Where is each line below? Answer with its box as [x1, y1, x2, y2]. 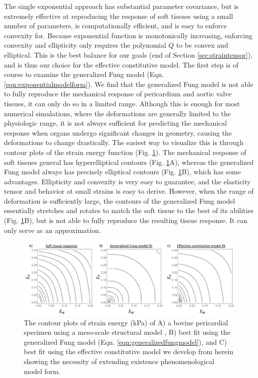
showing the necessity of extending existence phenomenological [24, 356, 214, 367]
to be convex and [176, 40, 228, 50]
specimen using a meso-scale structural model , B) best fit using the [24, 327, 231, 337]
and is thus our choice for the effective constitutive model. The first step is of [4, 59, 239, 70]
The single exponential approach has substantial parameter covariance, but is [4, 1, 239, 11]
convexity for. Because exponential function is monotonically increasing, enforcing [4, 30, 253, 40]
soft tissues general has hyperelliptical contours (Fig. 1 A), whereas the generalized [4, 156, 254, 167]
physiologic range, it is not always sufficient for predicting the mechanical [4, 118, 227, 128]
